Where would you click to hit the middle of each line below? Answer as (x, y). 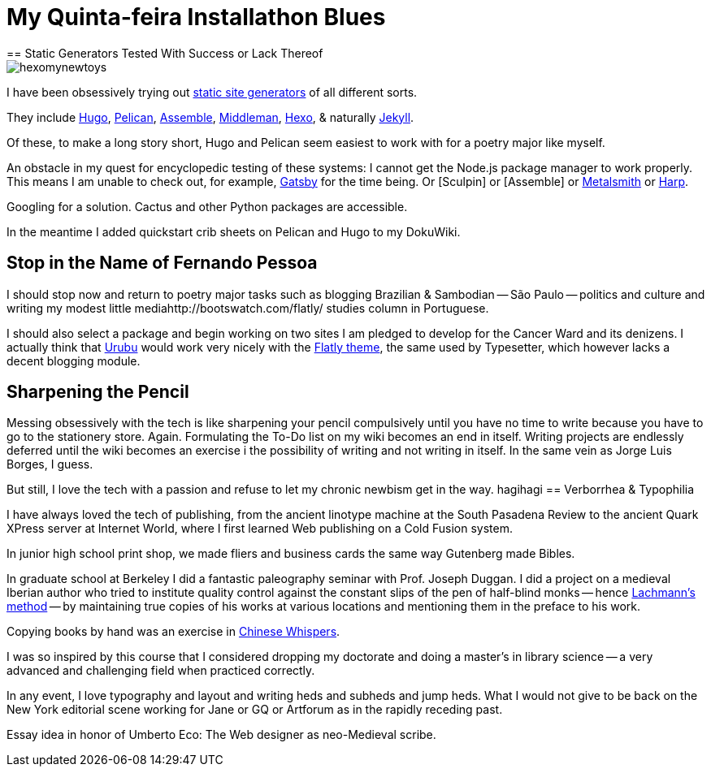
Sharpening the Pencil (98, 392)
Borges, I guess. (50, 464)
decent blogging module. (74, 361)
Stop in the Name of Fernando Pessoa (162, 263)
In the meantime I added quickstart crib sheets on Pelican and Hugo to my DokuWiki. (234, 231)
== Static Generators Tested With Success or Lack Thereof (165, 53)
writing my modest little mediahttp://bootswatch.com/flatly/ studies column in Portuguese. (248, 308)
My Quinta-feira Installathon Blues (196, 17)
